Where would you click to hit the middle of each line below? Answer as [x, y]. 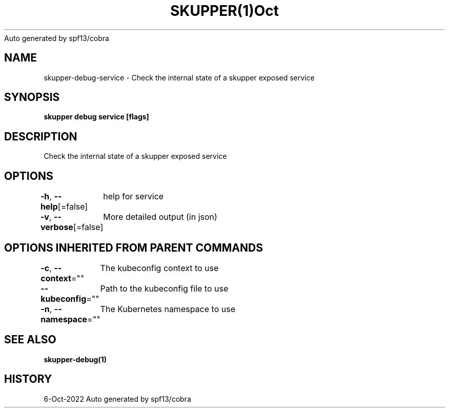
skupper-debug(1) [75, 359]
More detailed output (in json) [160, 217]
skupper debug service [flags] [96, 117]
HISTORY [28, 379]
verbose [57, 227]
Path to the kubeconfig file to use [164, 288]
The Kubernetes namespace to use [168, 309]
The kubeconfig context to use [159, 268]
